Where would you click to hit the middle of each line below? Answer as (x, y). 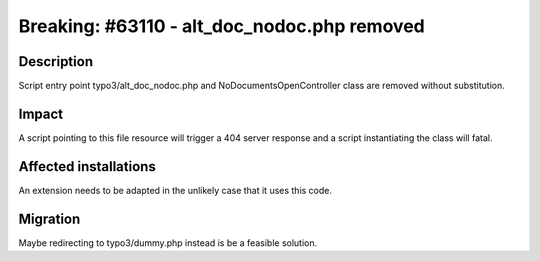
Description (56, 61)
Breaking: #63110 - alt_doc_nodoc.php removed (221, 26)
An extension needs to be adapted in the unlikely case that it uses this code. (175, 190)
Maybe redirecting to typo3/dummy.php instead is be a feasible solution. (168, 242)
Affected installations (87, 166)
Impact (41, 113)
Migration (49, 218)
